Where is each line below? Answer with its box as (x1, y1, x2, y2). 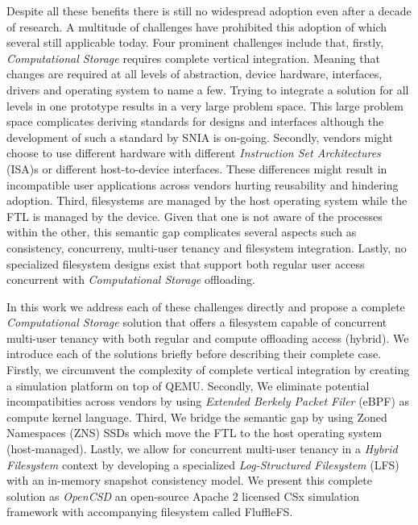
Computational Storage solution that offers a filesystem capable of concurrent (6, 314, 387, 331)
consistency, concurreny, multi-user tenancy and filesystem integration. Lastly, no (6, 239, 407, 256)
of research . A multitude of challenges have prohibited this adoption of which (6, 18, 387, 35)
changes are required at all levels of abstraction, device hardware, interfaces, (6, 65, 383, 82)
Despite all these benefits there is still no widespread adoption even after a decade (6, 2, 412, 19)
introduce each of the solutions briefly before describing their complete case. (6, 345, 382, 362)
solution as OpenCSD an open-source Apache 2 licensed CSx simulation (6, 487, 359, 504)
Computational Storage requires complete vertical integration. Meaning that (6, 49, 380, 66)
